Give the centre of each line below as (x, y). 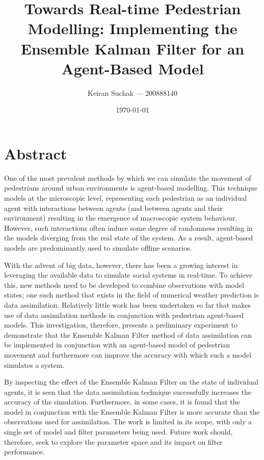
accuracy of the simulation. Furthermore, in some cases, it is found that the (122, 402)
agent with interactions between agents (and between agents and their (113, 208)
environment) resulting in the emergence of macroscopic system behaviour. (121, 218)
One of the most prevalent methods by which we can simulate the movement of (128, 178)
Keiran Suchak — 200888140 (133, 92)
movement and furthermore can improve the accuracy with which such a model (128, 354)
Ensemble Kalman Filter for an (133, 48)
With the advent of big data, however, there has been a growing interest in (121, 265)
